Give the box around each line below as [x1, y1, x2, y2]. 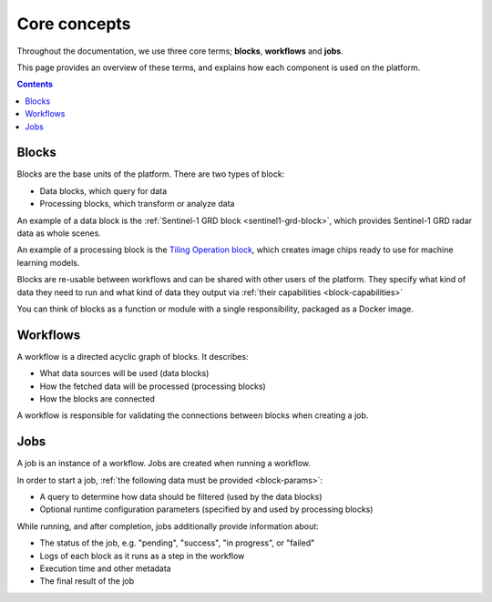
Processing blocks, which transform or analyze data [39, 199, 235, 209]
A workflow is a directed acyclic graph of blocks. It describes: [16, 351, 250, 362]
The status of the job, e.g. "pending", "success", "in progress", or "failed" [39, 537, 315, 548]
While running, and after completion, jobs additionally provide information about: [16, 520, 319, 532]
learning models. [16, 257, 80, 268]
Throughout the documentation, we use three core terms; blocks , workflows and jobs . [16, 46, 343, 56]
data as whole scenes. [16, 228, 102, 239]
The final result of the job [39, 576, 135, 587]
